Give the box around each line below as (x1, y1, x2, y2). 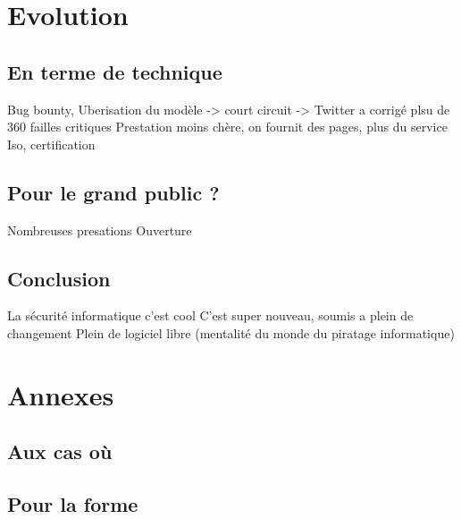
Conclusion (7, 264, 111, 292)
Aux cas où (7, 438, 113, 465)
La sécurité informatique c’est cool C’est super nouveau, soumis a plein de (7, 306, 414, 325)
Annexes (7, 376, 114, 413)
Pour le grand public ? (7, 178, 220, 206)
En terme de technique (7, 57, 222, 85)
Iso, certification (7, 134, 96, 153)
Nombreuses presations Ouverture (7, 220, 192, 239)
